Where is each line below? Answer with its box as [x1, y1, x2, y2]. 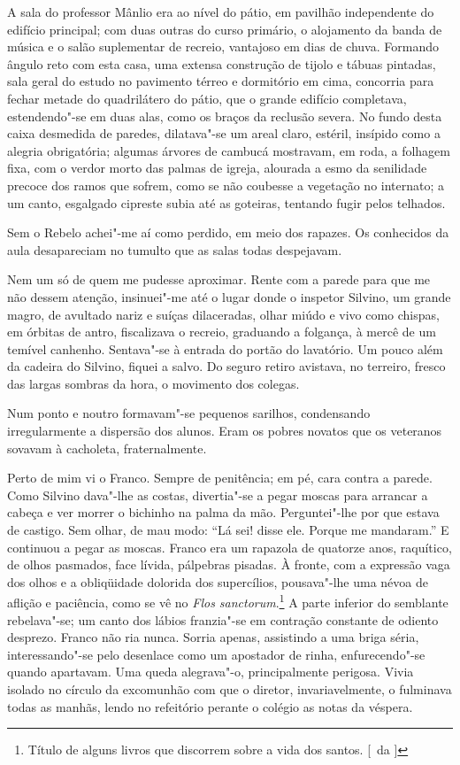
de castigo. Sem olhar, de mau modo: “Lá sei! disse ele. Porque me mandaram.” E [7, 521, 449, 539]
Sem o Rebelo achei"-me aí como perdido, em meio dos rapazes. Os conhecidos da [7, 223, 449, 242]
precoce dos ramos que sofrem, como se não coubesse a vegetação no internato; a [7, 175, 445, 194]
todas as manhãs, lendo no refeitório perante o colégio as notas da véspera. [7, 697, 413, 715]
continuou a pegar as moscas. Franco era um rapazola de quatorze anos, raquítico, [7, 537, 452, 556]
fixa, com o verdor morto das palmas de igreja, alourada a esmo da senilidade [7, 158, 427, 177]
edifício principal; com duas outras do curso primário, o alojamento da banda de [7, 19, 442, 38]
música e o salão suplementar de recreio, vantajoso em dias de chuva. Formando [7, 37, 439, 56]
